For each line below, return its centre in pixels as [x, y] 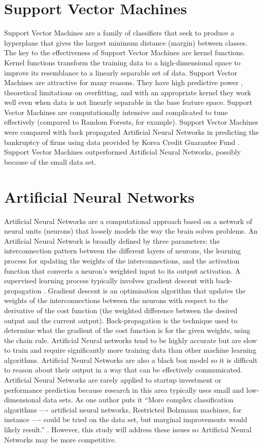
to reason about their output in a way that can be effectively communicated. [123, 370]
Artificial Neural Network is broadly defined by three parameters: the [112, 240]
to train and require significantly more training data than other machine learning [130, 350]
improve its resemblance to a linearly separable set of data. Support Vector [121, 72]
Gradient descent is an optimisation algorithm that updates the [147, 290]
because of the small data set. [50, 161]
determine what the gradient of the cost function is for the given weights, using [127, 330]
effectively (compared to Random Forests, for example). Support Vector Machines [131, 122]
